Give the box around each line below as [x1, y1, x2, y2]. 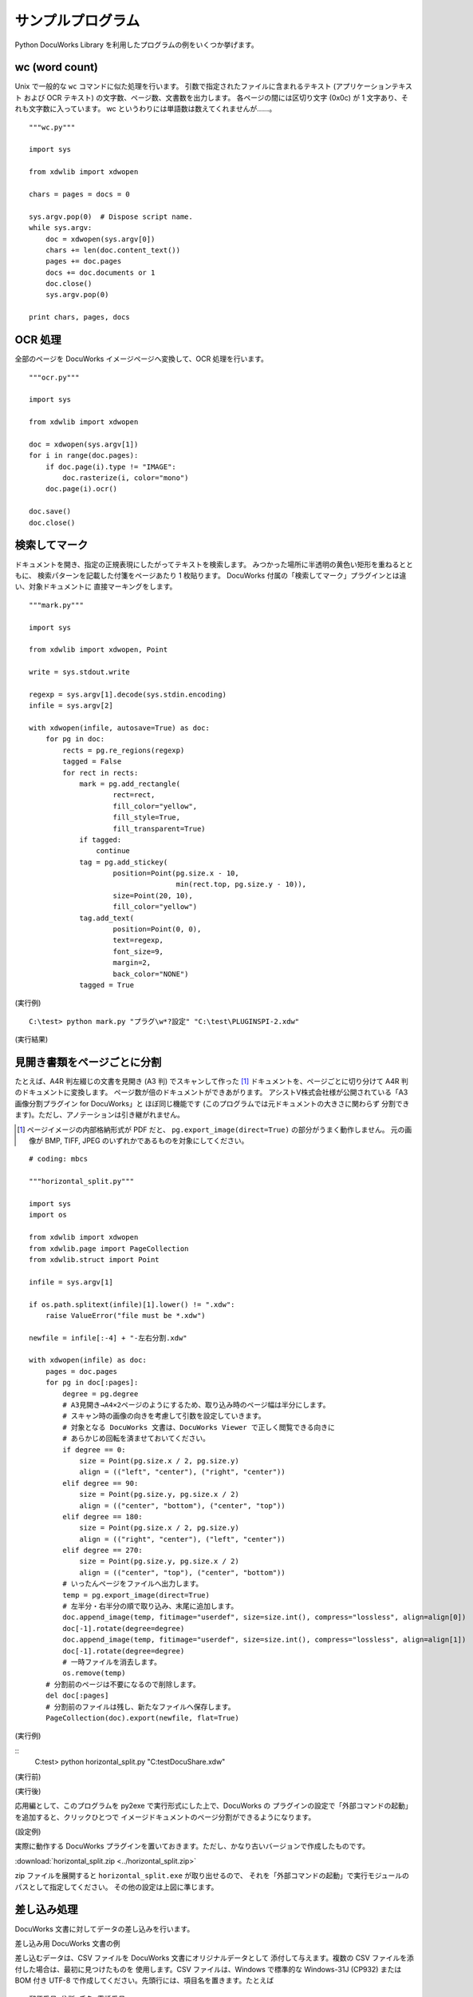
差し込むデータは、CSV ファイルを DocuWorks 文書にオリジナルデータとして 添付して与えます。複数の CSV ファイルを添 [14, 1953, 414, 1963]
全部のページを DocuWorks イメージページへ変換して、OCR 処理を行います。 [14, 354, 269, 363]
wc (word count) [14, 61, 99, 74]
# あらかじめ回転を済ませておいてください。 [62, 1434, 211, 1443]
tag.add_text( [79, 913, 135, 923]
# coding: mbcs [29, 1154, 89, 1164]
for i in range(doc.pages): [29, 451, 139, 460]
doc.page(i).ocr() [45, 484, 118, 494]
